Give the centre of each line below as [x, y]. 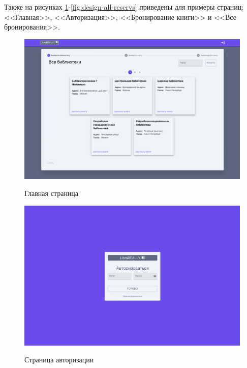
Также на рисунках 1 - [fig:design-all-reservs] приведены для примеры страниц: [124, 7]
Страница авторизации [59, 360]
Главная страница [52, 193]
